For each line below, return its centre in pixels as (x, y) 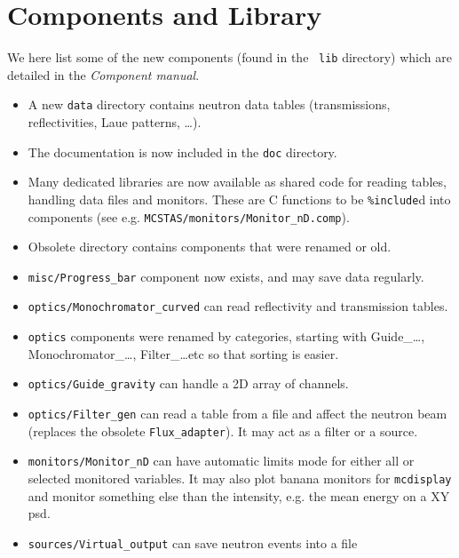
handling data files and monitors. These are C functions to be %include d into (239, 199)
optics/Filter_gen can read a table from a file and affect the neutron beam (237, 413)
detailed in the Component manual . (103, 74)
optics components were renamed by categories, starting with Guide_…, (226, 336)
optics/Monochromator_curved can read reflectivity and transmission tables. (238, 306)
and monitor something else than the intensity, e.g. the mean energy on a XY (239, 495)
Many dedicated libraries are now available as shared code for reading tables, (237, 182)
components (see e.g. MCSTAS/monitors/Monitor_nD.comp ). (189, 216)
